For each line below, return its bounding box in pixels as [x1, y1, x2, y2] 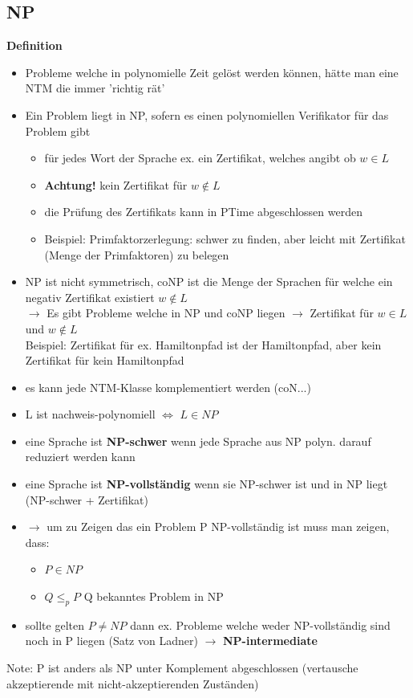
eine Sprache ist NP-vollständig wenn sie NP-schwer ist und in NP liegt [25, 476, 388, 492]
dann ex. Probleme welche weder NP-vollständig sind [130, 616, 391, 633]
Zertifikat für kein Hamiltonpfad [25, 352, 184, 369]
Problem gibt [25, 122, 91, 139]
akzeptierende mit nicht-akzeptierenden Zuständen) [6, 675, 259, 692]
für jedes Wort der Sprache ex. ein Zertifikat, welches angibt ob [44, 149, 356, 166]
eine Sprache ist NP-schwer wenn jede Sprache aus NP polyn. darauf [25, 432, 371, 449]
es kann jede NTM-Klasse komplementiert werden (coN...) [25, 378, 311, 395]
